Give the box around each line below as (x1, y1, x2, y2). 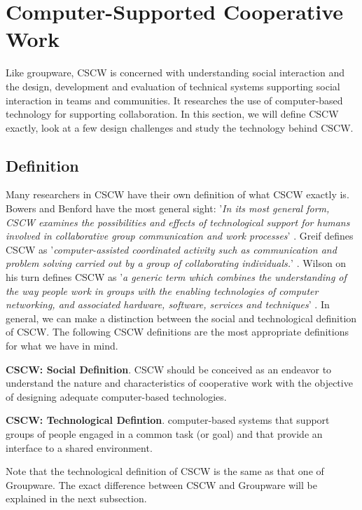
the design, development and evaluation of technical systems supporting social (6, 78, 340, 93)
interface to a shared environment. (6, 440, 153, 455)
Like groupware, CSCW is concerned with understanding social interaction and (6, 65, 345, 80)
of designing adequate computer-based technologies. (6, 389, 227, 404)
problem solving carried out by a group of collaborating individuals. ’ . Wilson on (6, 256, 347, 270)
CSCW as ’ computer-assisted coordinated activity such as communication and (6, 242, 337, 256)
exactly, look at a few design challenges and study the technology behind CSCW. (6, 120, 354, 135)
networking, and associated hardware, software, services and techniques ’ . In (6, 297, 330, 312)
